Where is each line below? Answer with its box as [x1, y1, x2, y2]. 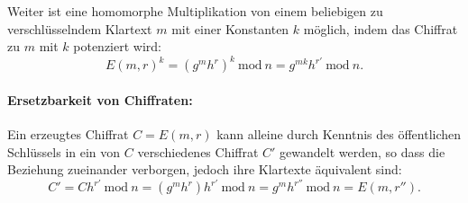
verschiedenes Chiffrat [137, 142, 259, 161]
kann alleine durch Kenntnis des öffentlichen [216, 125, 462, 144]
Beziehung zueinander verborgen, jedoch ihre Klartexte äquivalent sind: [7, 160, 402, 179]
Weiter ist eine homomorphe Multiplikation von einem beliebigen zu [7, 2, 383, 20]
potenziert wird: [73, 37, 161, 56]
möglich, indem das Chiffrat [303, 19, 458, 38]
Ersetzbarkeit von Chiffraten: [7, 90, 193, 109]
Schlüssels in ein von [7, 142, 121, 161]
